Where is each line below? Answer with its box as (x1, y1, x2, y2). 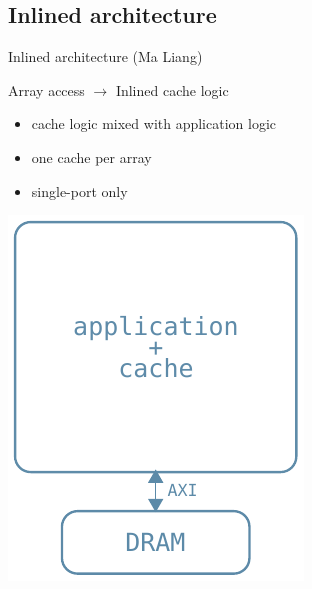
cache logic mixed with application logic (31, 113, 277, 134)
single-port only (31, 180, 128, 201)
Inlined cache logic (115, 79, 229, 100)
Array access (8, 79, 85, 100)
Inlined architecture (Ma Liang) (8, 46, 203, 67)
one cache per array (31, 146, 152, 167)
